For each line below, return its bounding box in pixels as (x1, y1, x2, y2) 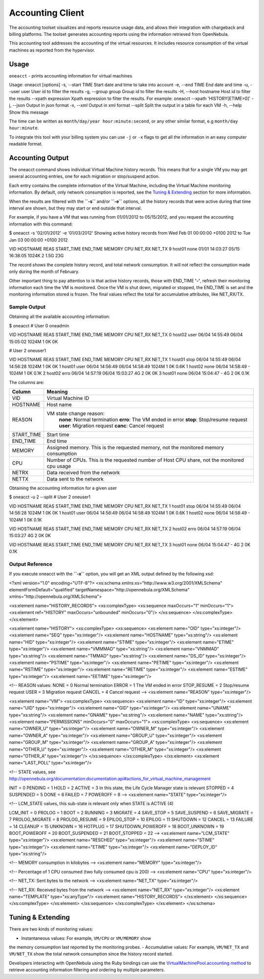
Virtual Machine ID (46, 394, 89, 401)
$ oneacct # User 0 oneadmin (9, 322, 69, 328)
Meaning (46, 388, 68, 395)
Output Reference (9, 561, 52, 567)
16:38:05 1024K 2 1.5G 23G (9, 253, 64, 259)
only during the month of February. (9, 269, 80, 274)
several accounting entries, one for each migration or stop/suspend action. (9, 173, 160, 179)
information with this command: (9, 221, 73, 227)
